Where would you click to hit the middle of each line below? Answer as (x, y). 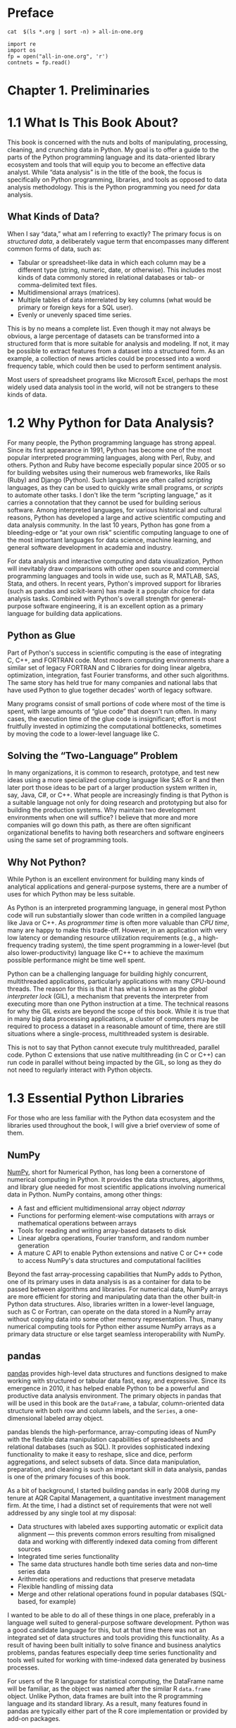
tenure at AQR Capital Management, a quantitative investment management (117, 1498)
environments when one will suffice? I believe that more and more (103, 817)
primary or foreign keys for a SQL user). (75, 307)
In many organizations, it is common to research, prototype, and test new (113, 772)
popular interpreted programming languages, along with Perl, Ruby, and (111, 457)
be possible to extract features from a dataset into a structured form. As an (116, 351)
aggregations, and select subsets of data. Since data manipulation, (104, 1462)
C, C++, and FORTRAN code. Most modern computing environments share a (118, 660)
